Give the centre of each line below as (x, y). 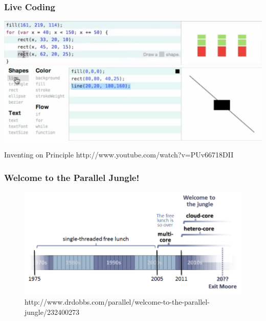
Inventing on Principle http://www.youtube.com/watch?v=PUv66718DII (119, 155)
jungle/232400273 (52, 312)
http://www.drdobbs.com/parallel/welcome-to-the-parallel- (117, 301)
